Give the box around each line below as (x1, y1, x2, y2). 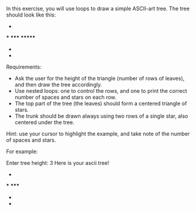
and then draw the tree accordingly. (14, 81, 102, 88)
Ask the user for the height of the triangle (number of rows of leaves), (14, 75, 185, 82)
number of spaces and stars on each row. (14, 94, 117, 100)
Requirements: (6, 63, 41, 70)
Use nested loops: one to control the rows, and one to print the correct (14, 87, 188, 94)
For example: (6, 148, 38, 155)
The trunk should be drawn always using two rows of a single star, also (14, 112, 188, 119)
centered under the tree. (14, 119, 75, 126)
